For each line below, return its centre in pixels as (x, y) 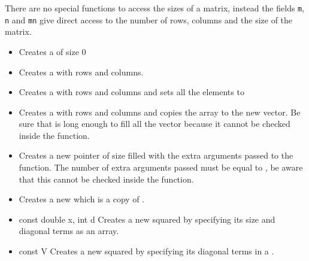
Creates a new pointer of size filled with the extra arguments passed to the (156, 155)
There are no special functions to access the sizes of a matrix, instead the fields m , (155, 8)
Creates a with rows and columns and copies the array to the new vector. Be (160, 112)
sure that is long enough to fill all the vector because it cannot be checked (154, 124)
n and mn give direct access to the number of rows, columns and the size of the (149, 19)
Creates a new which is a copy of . (82, 199)
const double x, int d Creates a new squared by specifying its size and (147, 219)
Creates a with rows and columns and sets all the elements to (131, 92)
